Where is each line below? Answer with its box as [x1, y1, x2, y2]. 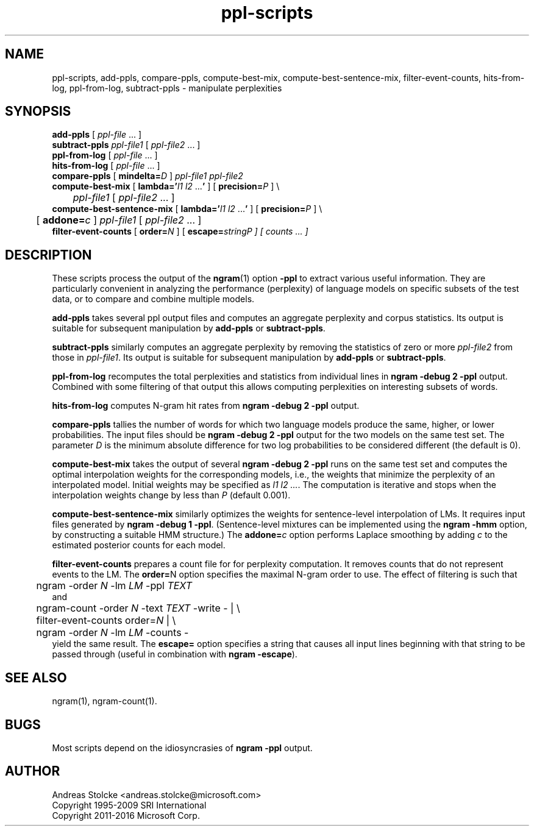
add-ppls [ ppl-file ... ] [52, 129, 142, 140]
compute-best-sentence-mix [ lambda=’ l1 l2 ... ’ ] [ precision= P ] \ [52, 203, 322, 214]
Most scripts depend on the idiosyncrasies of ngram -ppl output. [52, 742, 313, 753]
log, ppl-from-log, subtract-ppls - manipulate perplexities [52, 82, 282, 93]
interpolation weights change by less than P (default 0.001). [52, 490, 291, 501]
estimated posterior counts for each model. [52, 540, 226, 551]
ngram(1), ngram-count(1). [52, 696, 157, 707]
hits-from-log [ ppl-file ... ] [52, 160, 160, 171]
